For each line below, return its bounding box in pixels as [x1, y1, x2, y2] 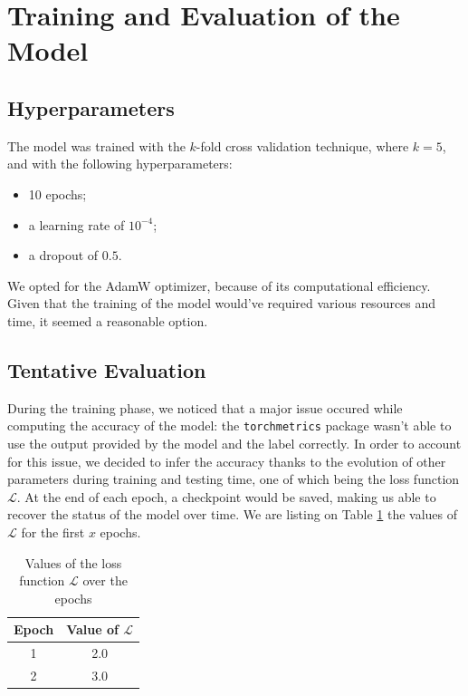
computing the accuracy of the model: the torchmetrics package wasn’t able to [7, 416, 452, 435]
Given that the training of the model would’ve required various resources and [7, 294, 436, 313]
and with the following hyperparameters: [7, 154, 233, 173]
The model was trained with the [7, 136, 186, 155]
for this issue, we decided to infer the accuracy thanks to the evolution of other [7, 451, 446, 470]
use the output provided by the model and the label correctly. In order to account [7, 433, 462, 452]
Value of [66, 620, 119, 639]
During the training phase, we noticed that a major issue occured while [7, 398, 403, 417]
